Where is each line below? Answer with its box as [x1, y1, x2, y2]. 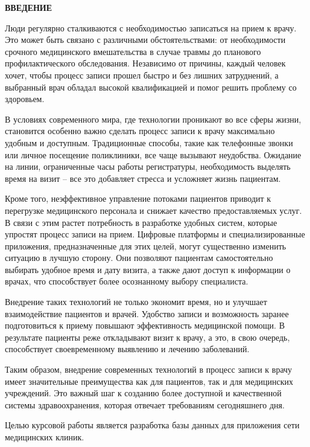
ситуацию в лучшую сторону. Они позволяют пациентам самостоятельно [5, 251, 273, 264]
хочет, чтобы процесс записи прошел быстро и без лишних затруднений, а [5, 68, 279, 81]
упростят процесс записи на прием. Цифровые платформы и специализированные [5, 228, 305, 240]
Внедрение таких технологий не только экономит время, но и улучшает [5, 295, 267, 308]
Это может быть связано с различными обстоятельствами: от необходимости [5, 33, 286, 46]
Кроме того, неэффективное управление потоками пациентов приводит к [5, 192, 271, 205]
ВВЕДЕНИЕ [5, 1, 52, 13]
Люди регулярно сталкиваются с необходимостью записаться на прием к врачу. [5, 21, 297, 34]
